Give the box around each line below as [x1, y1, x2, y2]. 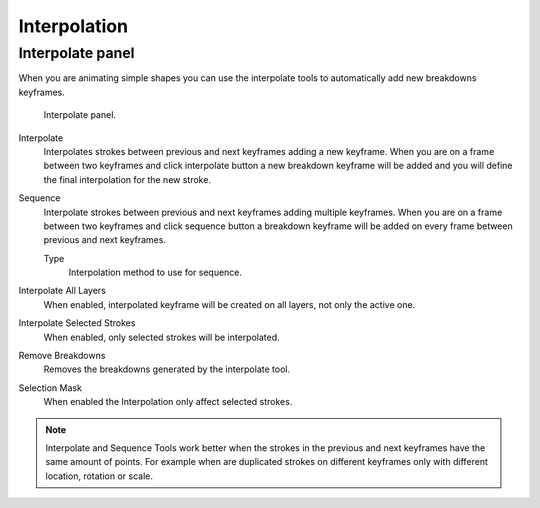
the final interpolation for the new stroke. [43, 173, 212, 185]
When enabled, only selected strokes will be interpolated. [43, 331, 280, 343]
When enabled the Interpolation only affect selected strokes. [43, 396, 293, 408]
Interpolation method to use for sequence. [68, 266, 243, 279]
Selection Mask [18, 381, 82, 394]
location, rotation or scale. [45, 470, 154, 482]
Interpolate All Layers [18, 285, 107, 297]
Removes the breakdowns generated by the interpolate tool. [43, 363, 290, 375]
